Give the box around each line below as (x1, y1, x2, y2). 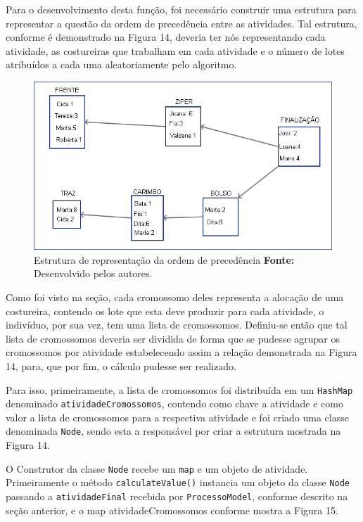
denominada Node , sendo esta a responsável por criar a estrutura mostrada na (6, 424, 341, 438)
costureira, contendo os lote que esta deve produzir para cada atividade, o (6, 303, 324, 318)
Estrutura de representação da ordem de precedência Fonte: (34, 252, 295, 267)
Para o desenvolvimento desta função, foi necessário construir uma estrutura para (6, 2, 357, 16)
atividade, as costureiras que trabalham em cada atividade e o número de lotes (6, 43, 345, 58)
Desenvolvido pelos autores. (34, 266, 153, 281)
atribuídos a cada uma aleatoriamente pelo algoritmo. (6, 57, 237, 72)
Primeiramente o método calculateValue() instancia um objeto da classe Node (6, 475, 350, 490)
